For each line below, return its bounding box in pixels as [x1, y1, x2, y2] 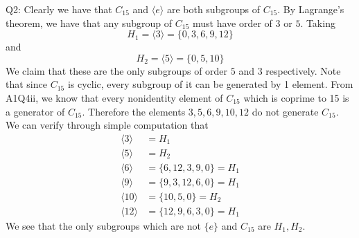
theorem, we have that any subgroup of [6, 15, 173, 30]
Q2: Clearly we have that [6, 2, 112, 16]
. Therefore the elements [82, 104, 186, 118]
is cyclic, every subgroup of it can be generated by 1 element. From [67, 77, 353, 91]
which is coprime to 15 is [243, 90, 349, 104]
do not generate [252, 104, 319, 118]
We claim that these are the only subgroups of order [6, 63, 228, 77]
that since [6, 77, 47, 91]
